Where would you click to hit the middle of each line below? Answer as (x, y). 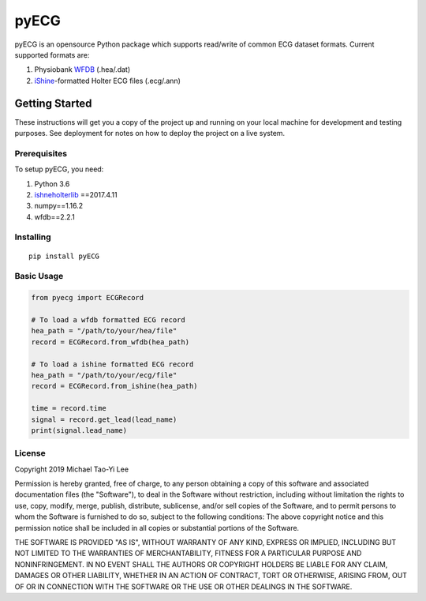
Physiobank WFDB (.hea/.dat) (82, 69)
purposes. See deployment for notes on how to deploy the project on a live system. (150, 133)
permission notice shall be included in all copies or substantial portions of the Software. (157, 528)
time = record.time (69, 408)
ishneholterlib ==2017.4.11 (76, 194)
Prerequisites (41, 153)
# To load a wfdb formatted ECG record (108, 320)
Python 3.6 (52, 184)
